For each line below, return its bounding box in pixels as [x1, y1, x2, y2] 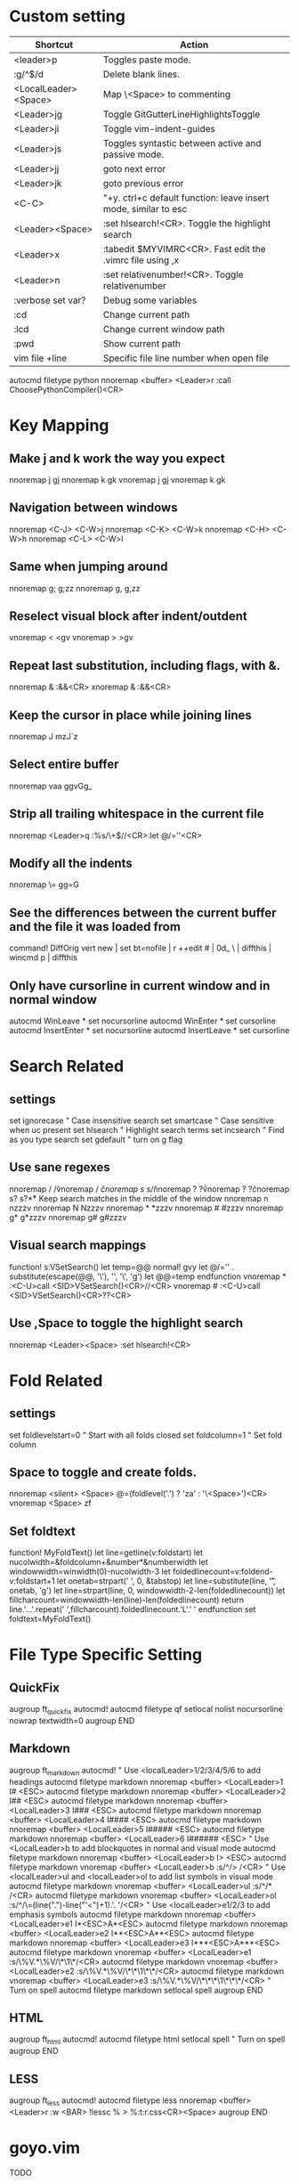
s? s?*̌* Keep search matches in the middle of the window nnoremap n [9, 1193, 269, 1203]
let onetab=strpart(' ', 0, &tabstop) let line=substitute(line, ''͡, [56, 1576, 276, 1586]
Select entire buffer [9, 757, 119, 772]
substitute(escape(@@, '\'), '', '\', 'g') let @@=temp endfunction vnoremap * [9, 1271, 287, 1282]
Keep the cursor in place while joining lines [9, 707, 252, 722]
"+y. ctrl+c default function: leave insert [102, 192, 270, 204]
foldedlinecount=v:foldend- [172, 1566, 273, 1577]
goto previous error [102, 176, 184, 189]
